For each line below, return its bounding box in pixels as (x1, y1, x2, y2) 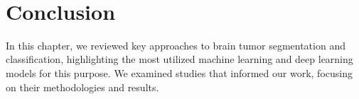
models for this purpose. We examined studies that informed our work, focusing (6, 65, 353, 80)
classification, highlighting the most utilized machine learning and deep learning (6, 52, 353, 66)
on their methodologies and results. (6, 79, 159, 94)
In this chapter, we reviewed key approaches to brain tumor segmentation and (6, 37, 345, 52)
